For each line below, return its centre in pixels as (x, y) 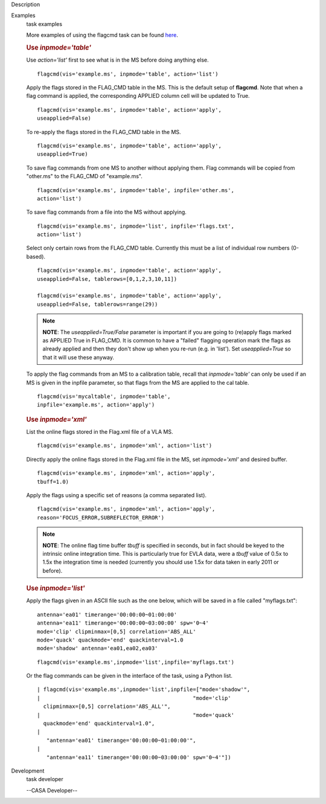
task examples (44, 24)
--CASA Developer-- (52, 790)
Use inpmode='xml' (56, 419)
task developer (45, 779)
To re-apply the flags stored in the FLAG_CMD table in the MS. (104, 132)
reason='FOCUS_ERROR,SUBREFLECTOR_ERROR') (101, 517)
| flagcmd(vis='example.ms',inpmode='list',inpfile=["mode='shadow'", (144, 690)
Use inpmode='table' (59, 47)
